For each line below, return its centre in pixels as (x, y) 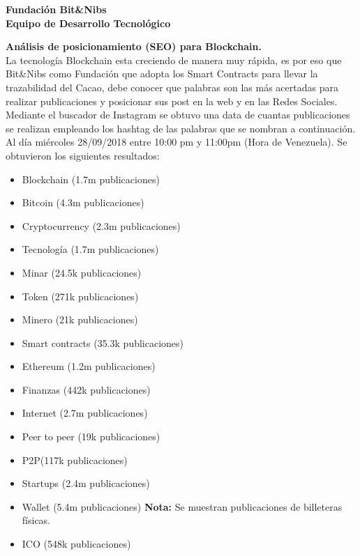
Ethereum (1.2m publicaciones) (89, 366)
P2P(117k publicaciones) (75, 460)
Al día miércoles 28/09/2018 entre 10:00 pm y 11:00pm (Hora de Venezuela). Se (177, 142)
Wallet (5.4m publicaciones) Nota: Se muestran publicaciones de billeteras (182, 506)
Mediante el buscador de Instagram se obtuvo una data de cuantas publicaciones (178, 115)
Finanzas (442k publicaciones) (86, 389)
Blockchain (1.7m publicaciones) (91, 179)
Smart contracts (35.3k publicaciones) (103, 342)
